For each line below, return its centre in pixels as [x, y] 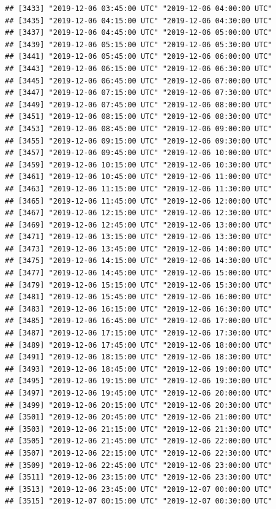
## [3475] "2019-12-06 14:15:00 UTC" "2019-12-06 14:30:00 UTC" [139, 261]
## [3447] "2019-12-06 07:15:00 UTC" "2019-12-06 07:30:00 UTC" [139, 93]
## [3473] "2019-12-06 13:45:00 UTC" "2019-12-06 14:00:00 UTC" [139, 249]
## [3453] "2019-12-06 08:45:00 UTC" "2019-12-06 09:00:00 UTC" [139, 128]
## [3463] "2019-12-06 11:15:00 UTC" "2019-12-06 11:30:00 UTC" [139, 189]
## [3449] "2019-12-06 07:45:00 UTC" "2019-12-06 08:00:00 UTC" [139, 105]
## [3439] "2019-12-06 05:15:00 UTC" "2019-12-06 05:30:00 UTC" [139, 44]
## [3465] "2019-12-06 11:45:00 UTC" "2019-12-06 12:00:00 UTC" [139, 201]
